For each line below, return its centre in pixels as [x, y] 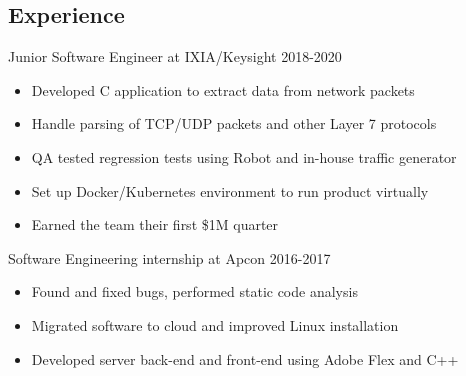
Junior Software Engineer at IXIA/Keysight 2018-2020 [175, 56]
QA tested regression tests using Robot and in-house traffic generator [244, 156]
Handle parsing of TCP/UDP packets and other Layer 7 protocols [234, 123]
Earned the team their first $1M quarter [155, 224]
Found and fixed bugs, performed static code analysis [194, 291]
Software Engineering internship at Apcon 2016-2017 [169, 257]
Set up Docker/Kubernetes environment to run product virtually [230, 190]
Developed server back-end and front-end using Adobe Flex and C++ [245, 358]
